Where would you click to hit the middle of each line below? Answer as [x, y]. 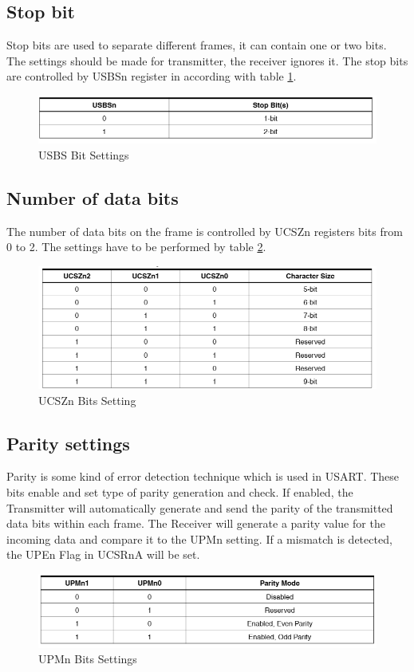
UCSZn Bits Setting [87, 400]
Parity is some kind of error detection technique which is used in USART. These [203, 476]
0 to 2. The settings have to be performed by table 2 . [136, 247]
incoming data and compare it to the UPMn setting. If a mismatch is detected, [199, 538]
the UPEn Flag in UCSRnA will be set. [103, 554]
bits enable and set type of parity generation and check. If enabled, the [180, 492]
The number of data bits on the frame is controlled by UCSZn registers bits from [205, 231]
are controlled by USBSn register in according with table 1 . [152, 76]
